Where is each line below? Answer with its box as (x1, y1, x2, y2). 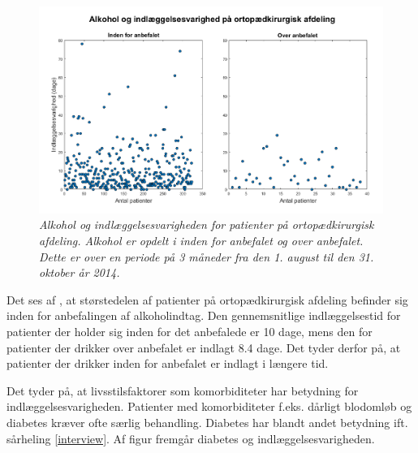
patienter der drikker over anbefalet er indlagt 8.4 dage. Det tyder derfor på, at (6, 339, 401, 356)
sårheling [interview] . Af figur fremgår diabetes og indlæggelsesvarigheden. (6, 429, 375, 447)
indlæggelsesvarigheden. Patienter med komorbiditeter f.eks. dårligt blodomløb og (6, 398, 412, 415)
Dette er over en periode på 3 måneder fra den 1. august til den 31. (39, 248, 374, 265)
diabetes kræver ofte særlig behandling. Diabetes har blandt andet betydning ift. (6, 414, 408, 431)
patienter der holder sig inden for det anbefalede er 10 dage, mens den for (6, 323, 373, 340)
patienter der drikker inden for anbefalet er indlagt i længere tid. (6, 355, 329, 372)
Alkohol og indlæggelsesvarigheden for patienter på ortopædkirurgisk (39, 216, 374, 233)
